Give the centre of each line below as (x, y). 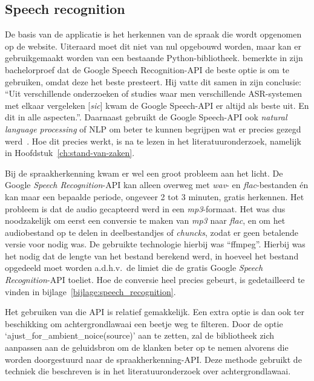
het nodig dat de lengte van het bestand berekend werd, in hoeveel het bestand (152, 256)
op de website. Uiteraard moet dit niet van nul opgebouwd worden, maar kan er (153, 46)
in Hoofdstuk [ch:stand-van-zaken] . (70, 153)
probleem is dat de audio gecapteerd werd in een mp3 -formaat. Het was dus (145, 208)
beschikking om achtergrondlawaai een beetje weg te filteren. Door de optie (144, 323)
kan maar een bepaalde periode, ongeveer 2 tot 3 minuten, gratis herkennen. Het (155, 196)
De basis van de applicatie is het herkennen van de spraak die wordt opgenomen (153, 34)
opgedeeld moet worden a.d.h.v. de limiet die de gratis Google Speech (134, 268)
